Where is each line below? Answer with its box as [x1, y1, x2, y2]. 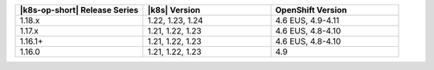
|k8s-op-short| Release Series [19, 5, 139, 15]
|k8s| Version [147, 5, 201, 15]
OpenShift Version [275, 5, 347, 15]
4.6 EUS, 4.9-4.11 [275, 15, 340, 25]
